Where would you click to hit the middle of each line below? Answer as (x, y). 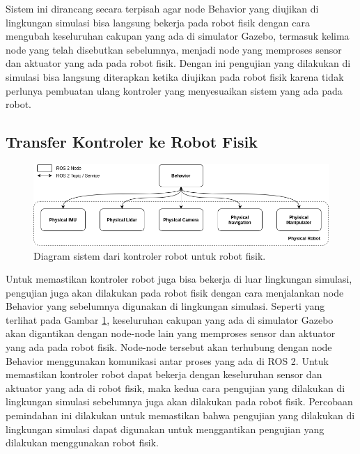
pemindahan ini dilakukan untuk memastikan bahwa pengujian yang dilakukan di (180, 415)
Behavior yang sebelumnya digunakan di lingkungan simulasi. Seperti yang (165, 306)
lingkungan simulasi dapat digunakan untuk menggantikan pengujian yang (165, 429)
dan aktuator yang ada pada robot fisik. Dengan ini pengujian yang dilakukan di (178, 63)
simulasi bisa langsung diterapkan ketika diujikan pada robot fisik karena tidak (175, 76)
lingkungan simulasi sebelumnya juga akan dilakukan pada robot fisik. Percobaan (179, 401)
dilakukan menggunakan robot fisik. (82, 443)
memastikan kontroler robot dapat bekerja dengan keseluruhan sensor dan (164, 374)
